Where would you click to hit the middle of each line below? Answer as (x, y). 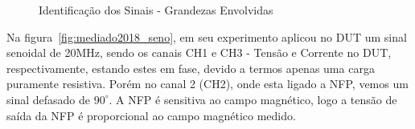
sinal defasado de (48, 99)
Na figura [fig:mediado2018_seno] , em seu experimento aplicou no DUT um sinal (207, 36)
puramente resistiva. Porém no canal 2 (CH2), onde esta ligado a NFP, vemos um (207, 84)
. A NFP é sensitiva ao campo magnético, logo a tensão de (253, 99)
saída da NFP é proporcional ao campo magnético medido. (151, 115)
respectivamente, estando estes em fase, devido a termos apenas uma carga (191, 68)
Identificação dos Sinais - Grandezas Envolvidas (156, 10)
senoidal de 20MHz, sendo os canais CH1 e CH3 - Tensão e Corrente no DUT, (199, 52)
